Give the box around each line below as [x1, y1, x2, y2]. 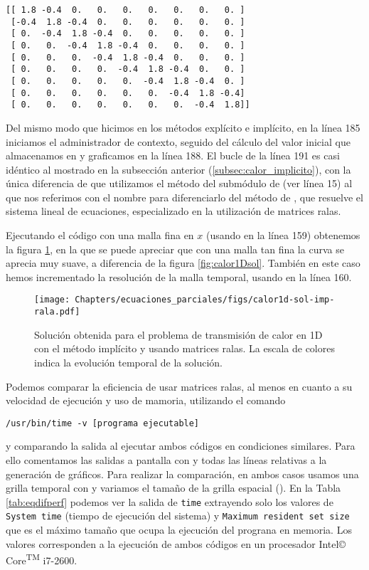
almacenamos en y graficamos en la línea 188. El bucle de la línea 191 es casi [6, 148, 340, 163]
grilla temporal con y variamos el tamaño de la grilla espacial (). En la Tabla [6, 480, 341, 495]
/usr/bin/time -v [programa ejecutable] [6, 418, 200, 428]
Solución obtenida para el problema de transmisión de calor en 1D [34, 327, 323, 342]
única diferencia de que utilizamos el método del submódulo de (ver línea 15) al [6, 176, 353, 191]
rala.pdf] [34, 307, 80, 317]
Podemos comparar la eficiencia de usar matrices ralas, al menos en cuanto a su [6, 379, 353, 394]
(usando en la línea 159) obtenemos [206, 228, 360, 243]
